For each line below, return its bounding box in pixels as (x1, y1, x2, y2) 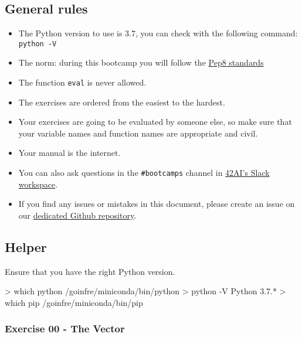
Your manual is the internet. (18, 147, 121, 159)
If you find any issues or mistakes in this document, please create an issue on (18, 198, 295, 210)
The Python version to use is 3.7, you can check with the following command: (18, 27, 298, 39)
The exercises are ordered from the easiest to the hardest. (18, 96, 225, 108)
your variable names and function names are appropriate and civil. (18, 127, 258, 139)
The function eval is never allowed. (18, 76, 147, 88)
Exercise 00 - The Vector (5, 321, 125, 336)
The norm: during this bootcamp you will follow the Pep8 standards (18, 56, 264, 69)
